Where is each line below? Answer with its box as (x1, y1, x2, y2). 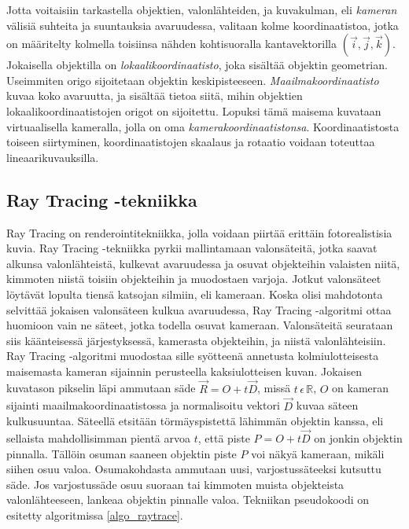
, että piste (197, 429, 250, 446)
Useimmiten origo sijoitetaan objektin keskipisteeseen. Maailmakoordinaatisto (6, 72, 379, 88)
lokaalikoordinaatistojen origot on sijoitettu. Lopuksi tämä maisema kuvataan (6, 102, 381, 119)
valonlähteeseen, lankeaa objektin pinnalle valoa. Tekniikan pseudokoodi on (6, 491, 370, 508)
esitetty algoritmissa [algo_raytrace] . (6, 506, 183, 523)
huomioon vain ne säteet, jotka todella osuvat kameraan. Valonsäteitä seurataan (6, 317, 393, 333)
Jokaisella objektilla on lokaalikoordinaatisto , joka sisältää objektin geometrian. (6, 57, 388, 73)
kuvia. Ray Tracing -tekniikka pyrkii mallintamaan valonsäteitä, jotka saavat (6, 240, 378, 256)
